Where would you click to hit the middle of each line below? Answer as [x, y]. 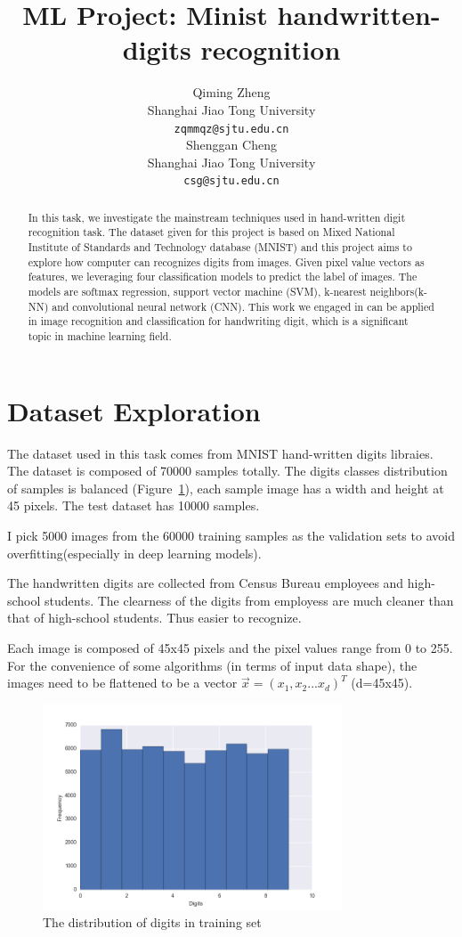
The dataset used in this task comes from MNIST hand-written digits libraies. [220, 453]
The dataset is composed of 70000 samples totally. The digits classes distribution [227, 471]
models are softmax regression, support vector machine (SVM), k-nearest [197, 292]
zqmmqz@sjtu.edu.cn [231, 129]
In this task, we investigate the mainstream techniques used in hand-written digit [217, 217]
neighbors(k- [399, 292]
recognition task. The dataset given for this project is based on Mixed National [211, 232]
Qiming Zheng [231, 92]
